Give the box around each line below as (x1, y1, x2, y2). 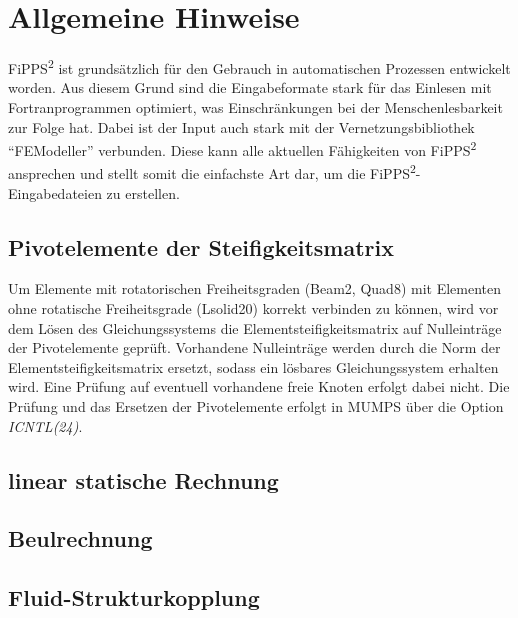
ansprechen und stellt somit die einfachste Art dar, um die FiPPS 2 (8, 160, 416, 184)
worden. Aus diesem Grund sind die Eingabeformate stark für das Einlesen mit (8, 77, 492, 98)
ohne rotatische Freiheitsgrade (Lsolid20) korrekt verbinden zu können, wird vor (8, 298, 499, 319)
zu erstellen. (106, 182, 180, 203)
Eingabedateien (8, 182, 102, 203)
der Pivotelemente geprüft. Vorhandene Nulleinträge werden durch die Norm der (8, 337, 501, 358)
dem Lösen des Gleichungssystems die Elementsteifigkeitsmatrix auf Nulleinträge (8, 317, 502, 338)
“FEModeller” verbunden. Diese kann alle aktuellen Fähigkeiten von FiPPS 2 (8, 137, 477, 160)
